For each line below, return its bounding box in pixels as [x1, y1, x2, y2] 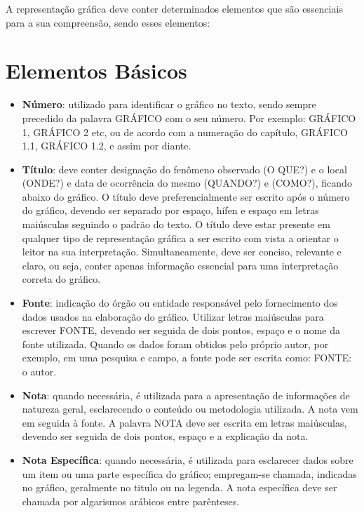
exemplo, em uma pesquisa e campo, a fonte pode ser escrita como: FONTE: [22, 350, 352, 365]
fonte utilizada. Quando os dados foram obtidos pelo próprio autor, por [22, 336, 329, 351]
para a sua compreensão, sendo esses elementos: [6, 15, 210, 29]
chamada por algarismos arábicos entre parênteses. [22, 493, 240, 508]
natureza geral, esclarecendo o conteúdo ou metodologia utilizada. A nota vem [22, 401, 358, 416]
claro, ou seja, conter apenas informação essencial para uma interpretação [22, 258, 339, 272]
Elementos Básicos [6, 56, 187, 85]
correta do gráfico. [22, 272, 101, 286]
